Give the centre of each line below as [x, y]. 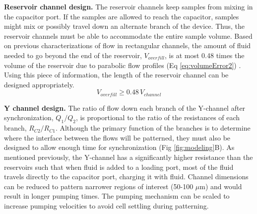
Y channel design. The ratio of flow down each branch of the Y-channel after [125, 107]
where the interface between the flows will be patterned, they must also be [117, 137]
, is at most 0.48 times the [205, 55]
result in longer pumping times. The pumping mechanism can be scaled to [117, 196]
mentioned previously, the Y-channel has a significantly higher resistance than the [128, 157]
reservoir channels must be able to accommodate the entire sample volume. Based [128, 36]
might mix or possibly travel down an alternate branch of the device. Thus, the [124, 26]
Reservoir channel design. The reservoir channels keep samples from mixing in [128, 6]
